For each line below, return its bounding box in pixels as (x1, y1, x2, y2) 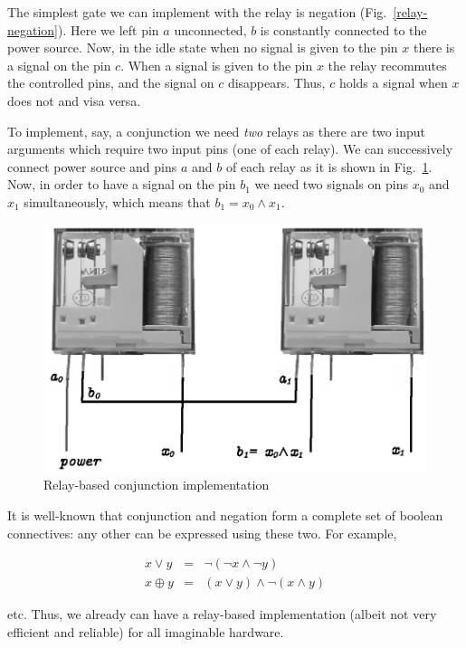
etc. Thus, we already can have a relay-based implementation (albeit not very (7, 605, 437, 624)
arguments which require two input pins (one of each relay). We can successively (7, 139, 453, 158)
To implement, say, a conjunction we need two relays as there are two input (7, 121, 426, 140)
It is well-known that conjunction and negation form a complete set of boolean (7, 505, 443, 524)
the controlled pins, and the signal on (7, 73, 214, 92)
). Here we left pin (58, 20, 159, 39)
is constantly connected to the (260, 20, 427, 39)
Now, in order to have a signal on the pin (7, 175, 236, 194)
